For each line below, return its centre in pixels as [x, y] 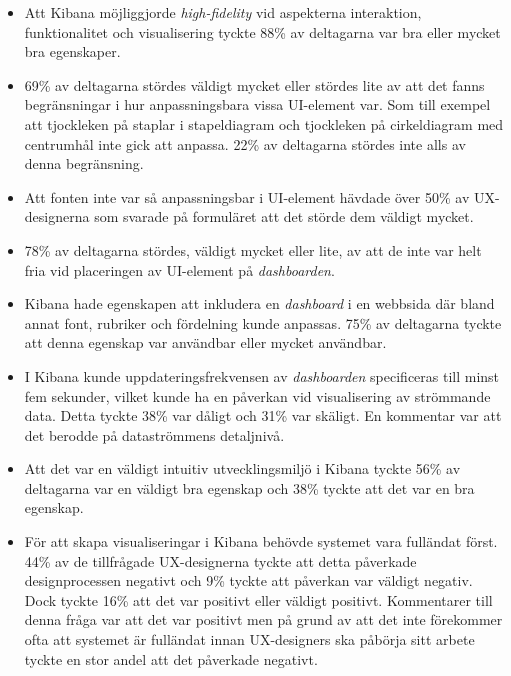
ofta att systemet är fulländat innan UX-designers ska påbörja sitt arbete [249, 639]
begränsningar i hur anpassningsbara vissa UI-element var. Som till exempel [257, 104]
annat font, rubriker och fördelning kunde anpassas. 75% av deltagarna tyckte [263, 322]
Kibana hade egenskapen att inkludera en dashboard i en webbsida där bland [259, 303]
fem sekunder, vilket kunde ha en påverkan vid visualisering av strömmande [257, 395]
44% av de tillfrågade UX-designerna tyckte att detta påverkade [220, 560]
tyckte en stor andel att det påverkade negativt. [171, 658]
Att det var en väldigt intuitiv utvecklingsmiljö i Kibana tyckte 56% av [242, 468]
